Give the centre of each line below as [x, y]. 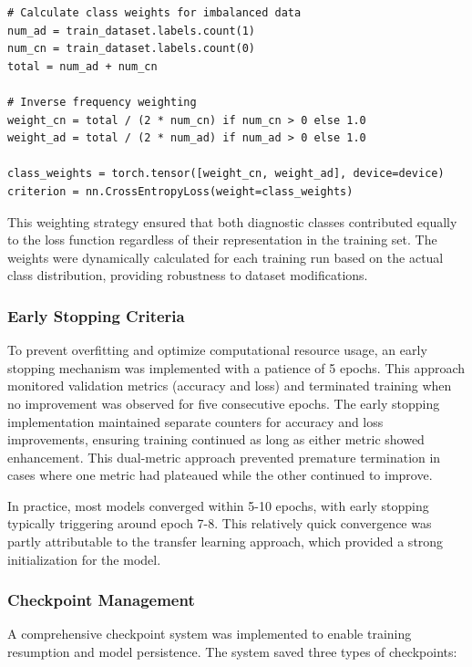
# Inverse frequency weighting [102, 102]
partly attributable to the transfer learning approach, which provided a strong [226, 542]
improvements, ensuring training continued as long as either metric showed [216, 439]
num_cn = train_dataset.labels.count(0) [132, 49]
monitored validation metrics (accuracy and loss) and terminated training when [230, 386]
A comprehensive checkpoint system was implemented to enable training [210, 634]
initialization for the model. [84, 559]
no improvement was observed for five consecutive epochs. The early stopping [224, 403]
